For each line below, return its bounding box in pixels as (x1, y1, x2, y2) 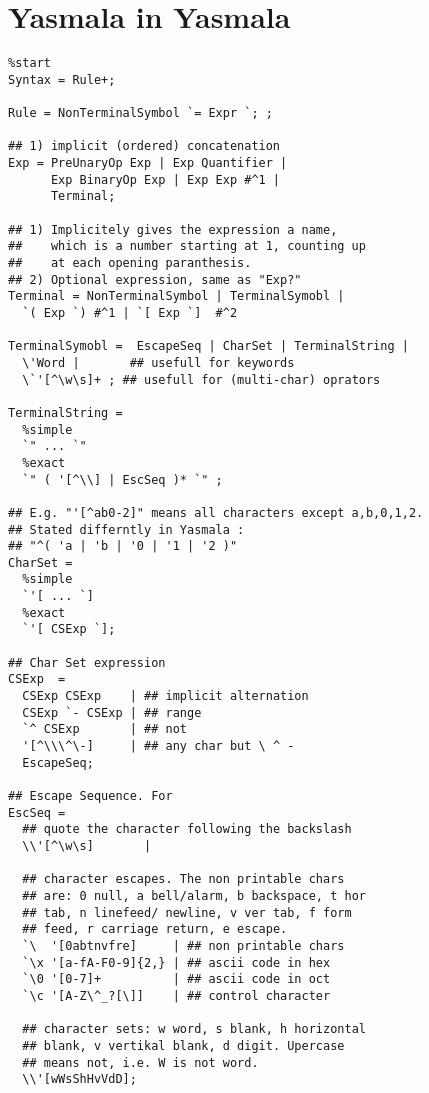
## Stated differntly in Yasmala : (8, 522, 245, 537)
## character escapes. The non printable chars (22, 872, 345, 887)
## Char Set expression (8, 655, 166, 670)
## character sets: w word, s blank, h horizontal (22, 1022, 366, 1037)
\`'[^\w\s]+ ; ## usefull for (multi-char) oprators (22, 372, 381, 387)
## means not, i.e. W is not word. (22, 1055, 259, 1070)
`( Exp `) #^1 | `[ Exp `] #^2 (22, 305, 238, 320)
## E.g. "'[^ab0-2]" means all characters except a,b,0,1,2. (8, 505, 424, 520)
